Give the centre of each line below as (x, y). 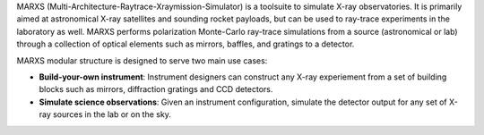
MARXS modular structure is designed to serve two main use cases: (142, 60)
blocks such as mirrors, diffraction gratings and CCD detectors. (156, 89)
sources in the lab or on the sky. (112, 114)
